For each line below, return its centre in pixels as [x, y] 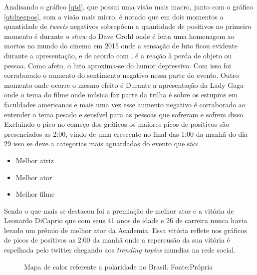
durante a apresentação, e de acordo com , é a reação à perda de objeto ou [118, 55]
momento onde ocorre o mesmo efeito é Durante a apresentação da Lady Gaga [124, 85]
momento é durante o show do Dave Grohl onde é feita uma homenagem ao [119, 36]
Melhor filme [35, 194]
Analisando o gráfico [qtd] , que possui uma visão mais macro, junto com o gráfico [128, 6]
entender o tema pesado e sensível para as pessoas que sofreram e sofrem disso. [125, 114]
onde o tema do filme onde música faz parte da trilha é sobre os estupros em [121, 95]
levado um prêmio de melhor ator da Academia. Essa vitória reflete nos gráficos [126, 230]
